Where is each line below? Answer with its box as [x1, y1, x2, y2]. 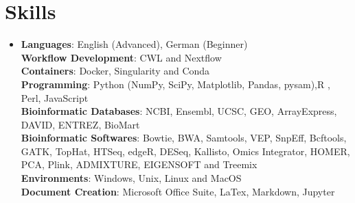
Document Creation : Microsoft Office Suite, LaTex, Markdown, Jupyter [21, 184, 335, 198]
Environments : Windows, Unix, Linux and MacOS [21, 171, 242, 185]
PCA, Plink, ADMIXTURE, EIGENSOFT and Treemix [21, 157, 257, 172]
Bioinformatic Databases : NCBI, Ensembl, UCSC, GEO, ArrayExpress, [21, 104, 337, 118]
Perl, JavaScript [21, 90, 89, 105]
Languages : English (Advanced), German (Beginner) [21, 37, 248, 51]
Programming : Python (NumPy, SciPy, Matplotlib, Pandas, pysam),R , [21, 77, 330, 91]
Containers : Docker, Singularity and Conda [21, 64, 210, 78]
